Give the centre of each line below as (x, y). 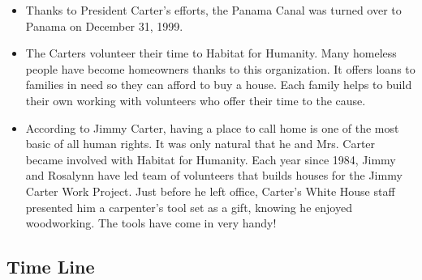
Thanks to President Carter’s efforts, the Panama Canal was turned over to (213, 10)
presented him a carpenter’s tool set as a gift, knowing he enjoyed (189, 207)
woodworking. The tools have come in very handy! (151, 223)
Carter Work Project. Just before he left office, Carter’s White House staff (210, 191)
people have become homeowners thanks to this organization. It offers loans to (220, 68)
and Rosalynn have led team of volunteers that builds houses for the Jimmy (214, 175)
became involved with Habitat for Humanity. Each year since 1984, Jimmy (211, 159)
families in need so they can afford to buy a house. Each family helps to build (219, 85)
